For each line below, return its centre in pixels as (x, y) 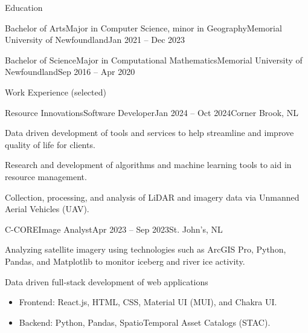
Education (24, 7)
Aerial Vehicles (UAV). (47, 209)
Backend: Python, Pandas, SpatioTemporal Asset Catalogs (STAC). (145, 322)
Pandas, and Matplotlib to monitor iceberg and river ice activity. (125, 261)
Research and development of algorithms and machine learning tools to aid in (148, 165)
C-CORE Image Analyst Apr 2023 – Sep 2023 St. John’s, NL (114, 229)
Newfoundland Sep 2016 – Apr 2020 (70, 72)
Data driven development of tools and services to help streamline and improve (149, 133)
